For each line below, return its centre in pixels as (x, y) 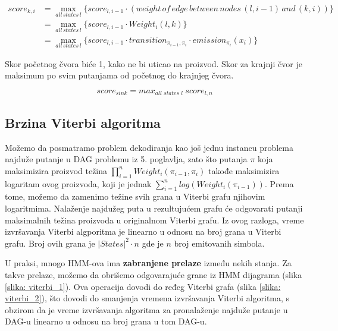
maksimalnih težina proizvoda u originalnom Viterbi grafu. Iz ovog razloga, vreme (154, 220)
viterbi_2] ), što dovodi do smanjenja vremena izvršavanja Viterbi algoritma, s (147, 298)
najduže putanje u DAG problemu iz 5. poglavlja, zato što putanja (126, 159)
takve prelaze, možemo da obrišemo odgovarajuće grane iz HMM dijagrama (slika (154, 274)
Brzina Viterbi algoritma (83, 122)
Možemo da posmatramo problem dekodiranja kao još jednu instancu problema (149, 147)
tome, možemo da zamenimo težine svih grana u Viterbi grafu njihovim (135, 196)
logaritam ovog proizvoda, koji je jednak (78, 183)
